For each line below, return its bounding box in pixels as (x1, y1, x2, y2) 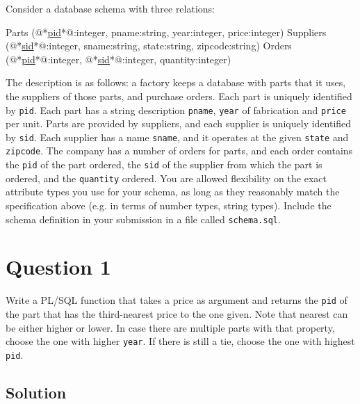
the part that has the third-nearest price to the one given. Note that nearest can (6, 307, 348, 321)
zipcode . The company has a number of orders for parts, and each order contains (6, 143, 353, 158)
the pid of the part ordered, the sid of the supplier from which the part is (6, 157, 322, 172)
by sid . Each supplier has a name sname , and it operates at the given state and (6, 129, 349, 144)
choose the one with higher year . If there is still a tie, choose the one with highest (6, 334, 355, 348)
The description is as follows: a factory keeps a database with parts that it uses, (6, 75, 346, 90)
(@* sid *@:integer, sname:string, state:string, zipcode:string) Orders (6, 38, 292, 53)
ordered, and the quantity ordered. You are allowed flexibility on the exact (6, 170, 327, 185)
